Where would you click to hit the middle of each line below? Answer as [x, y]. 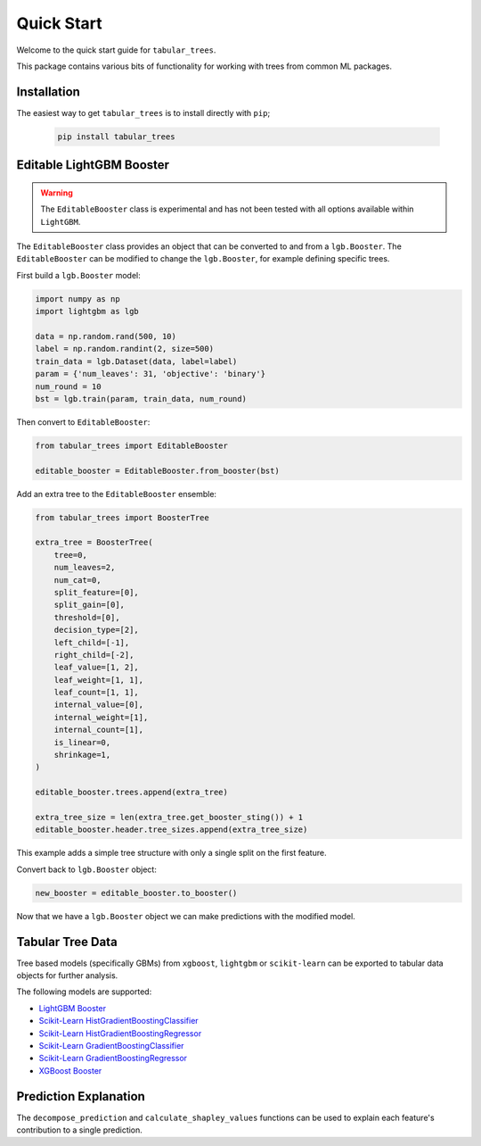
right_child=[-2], [94, 655]
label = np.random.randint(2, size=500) [124, 349]
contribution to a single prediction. [79, 1130]
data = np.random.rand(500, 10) [106, 336]
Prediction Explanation [81, 1096]
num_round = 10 [68, 386]
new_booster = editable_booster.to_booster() [136, 893]
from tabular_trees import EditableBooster [132, 445]
